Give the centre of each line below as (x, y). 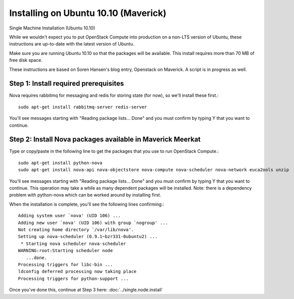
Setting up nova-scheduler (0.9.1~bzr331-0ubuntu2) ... (88, 237)
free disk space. (26, 60)
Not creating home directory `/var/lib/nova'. (76, 230)
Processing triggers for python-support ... (74, 279)
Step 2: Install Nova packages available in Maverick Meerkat (105, 140)
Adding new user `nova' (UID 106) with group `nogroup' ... (93, 223)
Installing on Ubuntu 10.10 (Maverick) (88, 13)
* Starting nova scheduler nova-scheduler (73, 244)
